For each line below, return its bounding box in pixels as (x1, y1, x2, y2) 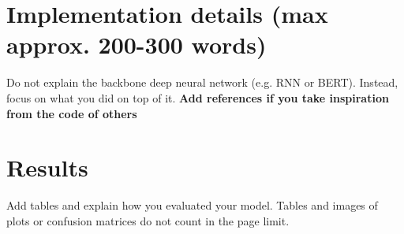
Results (6, 151, 88, 184)
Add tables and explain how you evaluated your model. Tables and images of (6, 197, 378, 214)
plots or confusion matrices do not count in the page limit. (6, 212, 290, 228)
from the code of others (6, 105, 137, 121)
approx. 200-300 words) (6, 28, 267, 61)
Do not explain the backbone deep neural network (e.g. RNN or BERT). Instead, (6, 74, 398, 91)
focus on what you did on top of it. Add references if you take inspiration (6, 89, 389, 106)
